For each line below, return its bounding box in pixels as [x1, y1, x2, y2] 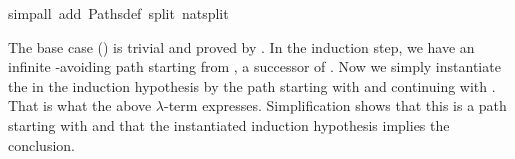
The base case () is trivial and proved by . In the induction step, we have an [8, 36, 475, 57]
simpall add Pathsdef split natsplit [8, 3, 229, 23]
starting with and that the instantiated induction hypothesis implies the [8, 114, 450, 135]
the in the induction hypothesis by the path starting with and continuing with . [8, 75, 496, 96]
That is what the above [8, 95, 152, 116]
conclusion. [8, 134, 75, 155]
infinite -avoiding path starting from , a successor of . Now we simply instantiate [8, 56, 501, 77]
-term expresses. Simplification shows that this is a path [164, 95, 507, 116]
